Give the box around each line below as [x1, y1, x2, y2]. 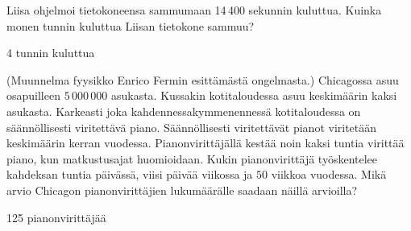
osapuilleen [6, 87, 60, 104]
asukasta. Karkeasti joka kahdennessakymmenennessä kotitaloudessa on [6, 102, 361, 119]
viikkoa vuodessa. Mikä [271, 166, 387, 183]
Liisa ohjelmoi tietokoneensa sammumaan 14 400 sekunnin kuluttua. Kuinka [6, 2, 382, 18]
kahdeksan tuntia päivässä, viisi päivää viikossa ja [6, 166, 253, 183]
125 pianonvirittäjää [6, 208, 106, 225]
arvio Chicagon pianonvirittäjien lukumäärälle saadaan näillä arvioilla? [6, 181, 358, 198]
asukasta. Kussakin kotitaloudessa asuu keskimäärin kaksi [110, 87, 397, 104]
